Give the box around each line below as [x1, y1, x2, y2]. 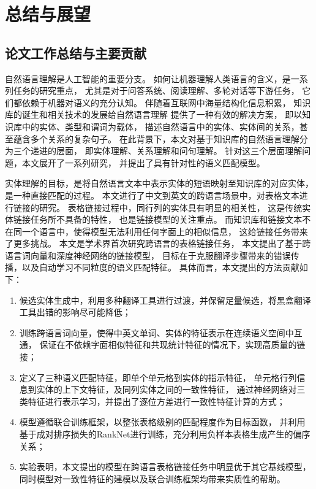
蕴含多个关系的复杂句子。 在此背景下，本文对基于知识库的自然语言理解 [13, 132, 299, 145]
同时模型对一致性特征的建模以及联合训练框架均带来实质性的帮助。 [19, 472, 285, 485]
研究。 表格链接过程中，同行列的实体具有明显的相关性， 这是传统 [39, 201, 303, 214]
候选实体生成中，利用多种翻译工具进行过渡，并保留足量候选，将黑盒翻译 [19, 293, 311, 306]
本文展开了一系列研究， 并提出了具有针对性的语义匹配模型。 [21, 156, 265, 169]
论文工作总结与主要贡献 [5, 43, 146, 62]
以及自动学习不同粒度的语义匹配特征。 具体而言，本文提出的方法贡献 [21, 261, 299, 274]
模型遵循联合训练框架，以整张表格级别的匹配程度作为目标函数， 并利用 [19, 415, 306, 428]
